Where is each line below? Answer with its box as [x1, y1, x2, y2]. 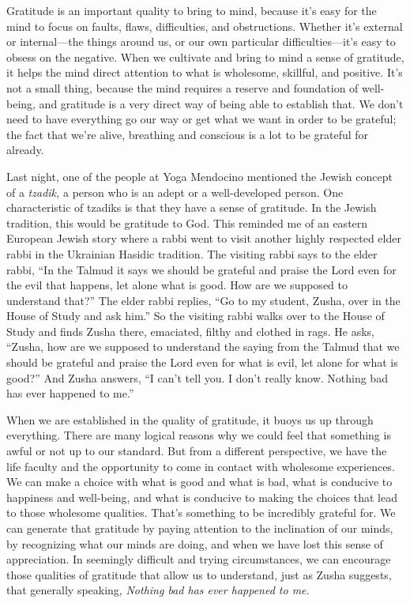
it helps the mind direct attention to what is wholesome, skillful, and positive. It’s [6, 64, 403, 81]
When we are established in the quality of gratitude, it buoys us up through [6, 411, 374, 428]
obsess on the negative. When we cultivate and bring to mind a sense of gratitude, [6, 48, 404, 65]
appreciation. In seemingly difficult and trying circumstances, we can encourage [6, 551, 391, 567]
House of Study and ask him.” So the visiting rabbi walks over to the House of [6, 307, 385, 324]
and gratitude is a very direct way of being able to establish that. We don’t [39, 95, 404, 111]
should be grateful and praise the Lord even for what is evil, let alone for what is [6, 354, 398, 371]
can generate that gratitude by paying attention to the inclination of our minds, [6, 520, 393, 536]
